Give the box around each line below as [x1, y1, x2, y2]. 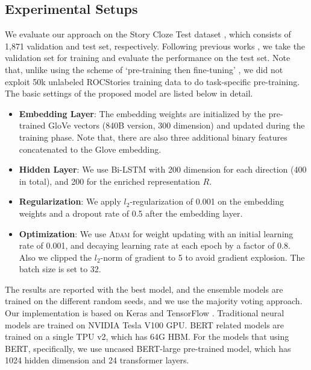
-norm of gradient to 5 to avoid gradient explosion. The [100, 250, 305, 263]
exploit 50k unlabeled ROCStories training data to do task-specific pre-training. [5, 75, 300, 88]
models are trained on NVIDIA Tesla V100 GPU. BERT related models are [5, 318, 284, 331]
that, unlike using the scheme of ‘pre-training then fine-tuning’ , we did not [5, 63, 283, 75]
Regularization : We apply [19, 195, 121, 208]
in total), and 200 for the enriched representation [19, 174, 200, 187]
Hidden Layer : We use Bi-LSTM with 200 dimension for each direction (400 [19, 163, 307, 176]
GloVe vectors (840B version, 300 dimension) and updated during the [48, 119, 305, 132]
